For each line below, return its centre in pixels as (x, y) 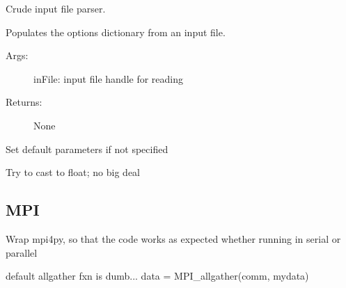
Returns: (24, 102)
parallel (22, 252)
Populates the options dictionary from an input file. (116, 32)
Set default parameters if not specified (87, 149)
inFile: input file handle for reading (108, 78)
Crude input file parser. (56, 8)
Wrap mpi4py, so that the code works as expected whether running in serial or (173, 238)
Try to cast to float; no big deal (73, 172)
